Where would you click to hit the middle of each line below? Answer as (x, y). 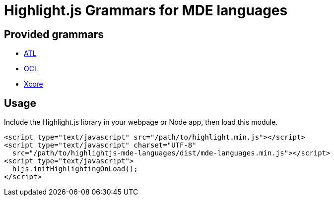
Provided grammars (54, 34)
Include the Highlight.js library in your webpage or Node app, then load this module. (141, 122)
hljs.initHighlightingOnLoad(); (75, 169)
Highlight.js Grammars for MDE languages (146, 10)
